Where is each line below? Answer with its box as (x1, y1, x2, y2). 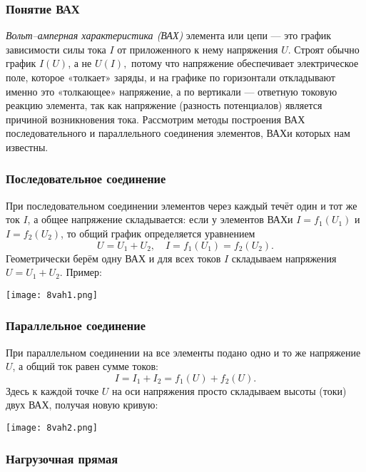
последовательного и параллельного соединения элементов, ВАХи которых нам (6, 125, 350, 140)
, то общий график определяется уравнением (61, 225, 255, 240)
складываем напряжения (231, 250, 337, 265)
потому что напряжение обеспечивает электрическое (131, 56, 359, 71)
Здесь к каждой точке (6, 383, 99, 398)
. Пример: (59, 265, 102, 279)
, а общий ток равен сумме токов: (12, 359, 159, 374)
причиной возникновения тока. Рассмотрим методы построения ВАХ (6, 111, 305, 126)
